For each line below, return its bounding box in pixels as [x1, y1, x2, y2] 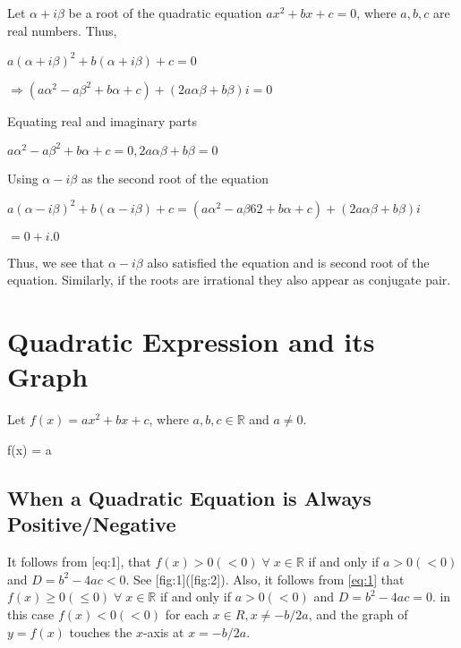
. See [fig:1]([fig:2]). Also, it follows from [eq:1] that [125, 569, 405, 588]
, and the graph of [308, 604, 408, 623]
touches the [69, 622, 132, 641]
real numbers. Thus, [7, 21, 117, 39]
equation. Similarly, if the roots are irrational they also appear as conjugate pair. [7, 270, 451, 289]
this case [7, 604, 55, 623]
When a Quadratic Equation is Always [7, 483, 371, 511]
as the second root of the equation [81, 168, 269, 187]
